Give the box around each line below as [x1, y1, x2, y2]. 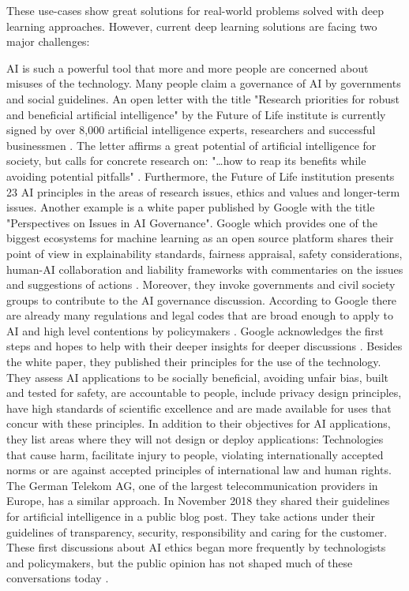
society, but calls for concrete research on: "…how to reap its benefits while [6, 152, 366, 169]
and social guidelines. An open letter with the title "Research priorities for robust [6, 90, 400, 107]
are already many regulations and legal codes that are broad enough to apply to [6, 307, 393, 324]
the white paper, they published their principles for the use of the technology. [6, 353, 381, 370]
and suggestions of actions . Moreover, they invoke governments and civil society [6, 276, 396, 293]
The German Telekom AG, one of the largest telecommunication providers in [6, 477, 378, 493]
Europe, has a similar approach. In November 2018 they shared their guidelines [6, 492, 390, 509]
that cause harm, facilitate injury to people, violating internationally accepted [6, 446, 384, 462]
